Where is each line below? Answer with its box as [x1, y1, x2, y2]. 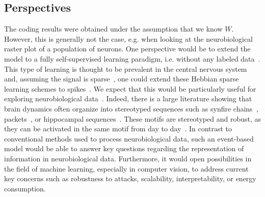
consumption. [4, 183, 46, 193]
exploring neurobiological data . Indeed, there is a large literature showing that [4, 93, 252, 104]
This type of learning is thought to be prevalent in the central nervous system [4, 63, 247, 74]
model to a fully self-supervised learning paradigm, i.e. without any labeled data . [4, 53, 260, 64]
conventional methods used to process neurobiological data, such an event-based [4, 133, 254, 144]
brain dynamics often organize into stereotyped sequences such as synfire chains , [4, 103, 258, 114]
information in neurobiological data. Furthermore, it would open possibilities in [4, 153, 252, 163]
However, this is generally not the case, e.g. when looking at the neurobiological [4, 33, 253, 44]
